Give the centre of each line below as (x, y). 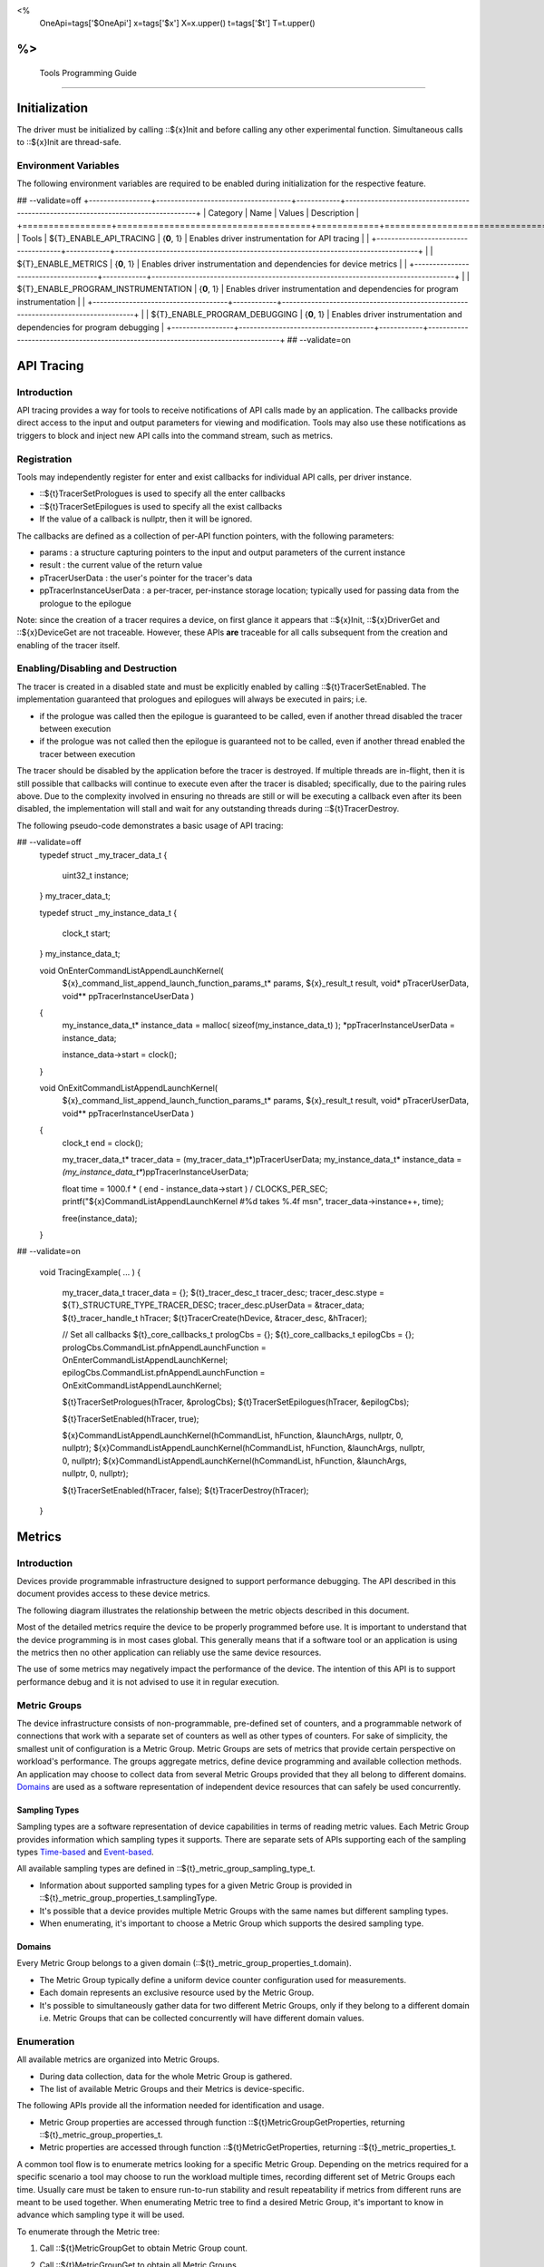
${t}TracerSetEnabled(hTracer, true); (131, 1418)
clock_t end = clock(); (103, 1143)
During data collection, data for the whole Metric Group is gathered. (166, 2076)
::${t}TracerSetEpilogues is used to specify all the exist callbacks (161, 506)
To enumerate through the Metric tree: (88, 2232)
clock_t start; (86, 933)
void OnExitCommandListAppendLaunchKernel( (128, 1087)
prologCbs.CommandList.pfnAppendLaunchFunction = (164, 1348)
